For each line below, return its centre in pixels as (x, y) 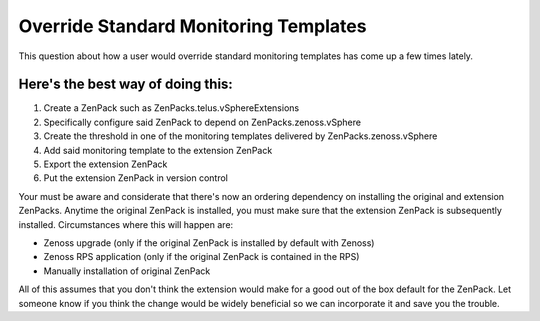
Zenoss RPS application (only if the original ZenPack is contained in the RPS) (201, 257)
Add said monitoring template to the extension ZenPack (158, 150)
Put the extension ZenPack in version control (136, 178)
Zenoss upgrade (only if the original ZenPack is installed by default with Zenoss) (209, 242)
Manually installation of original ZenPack (127, 271)
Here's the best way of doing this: (126, 84)
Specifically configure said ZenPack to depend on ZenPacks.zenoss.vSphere (202, 122)
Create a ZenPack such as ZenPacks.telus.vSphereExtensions (171, 108)
